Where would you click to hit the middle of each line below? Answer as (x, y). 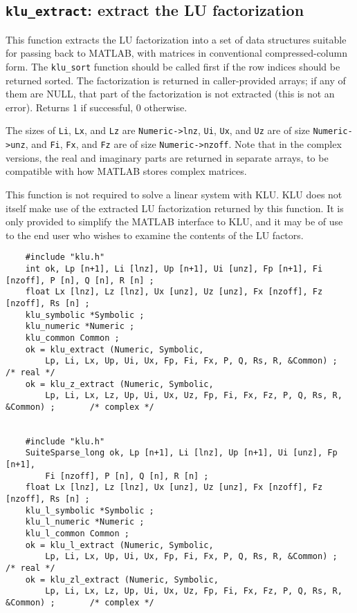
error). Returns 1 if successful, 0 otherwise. (97, 107)
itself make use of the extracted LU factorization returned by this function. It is (175, 208)
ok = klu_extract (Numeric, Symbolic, (115, 349)
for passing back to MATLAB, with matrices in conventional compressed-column (176, 53)
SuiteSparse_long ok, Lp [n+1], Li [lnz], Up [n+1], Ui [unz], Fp (181, 453)
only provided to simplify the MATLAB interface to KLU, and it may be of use (174, 221)
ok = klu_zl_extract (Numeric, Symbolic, (122, 579)
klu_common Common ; (72, 338)
